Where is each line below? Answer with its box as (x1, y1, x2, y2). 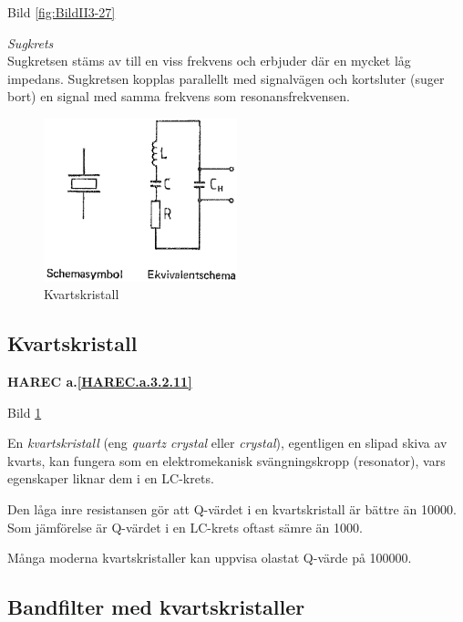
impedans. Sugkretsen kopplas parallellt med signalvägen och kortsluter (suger (7, 68, 445, 88)
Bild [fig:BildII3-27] (7, 3, 116, 21)
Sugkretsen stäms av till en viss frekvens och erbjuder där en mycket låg (7, 51, 411, 70)
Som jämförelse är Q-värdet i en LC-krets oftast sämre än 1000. (7, 517, 363, 536)
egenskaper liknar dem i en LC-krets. (7, 469, 214, 488)
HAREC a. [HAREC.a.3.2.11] (7, 371, 192, 390)
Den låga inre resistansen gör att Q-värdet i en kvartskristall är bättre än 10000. (7, 499, 457, 518)
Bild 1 (7, 402, 42, 421)
